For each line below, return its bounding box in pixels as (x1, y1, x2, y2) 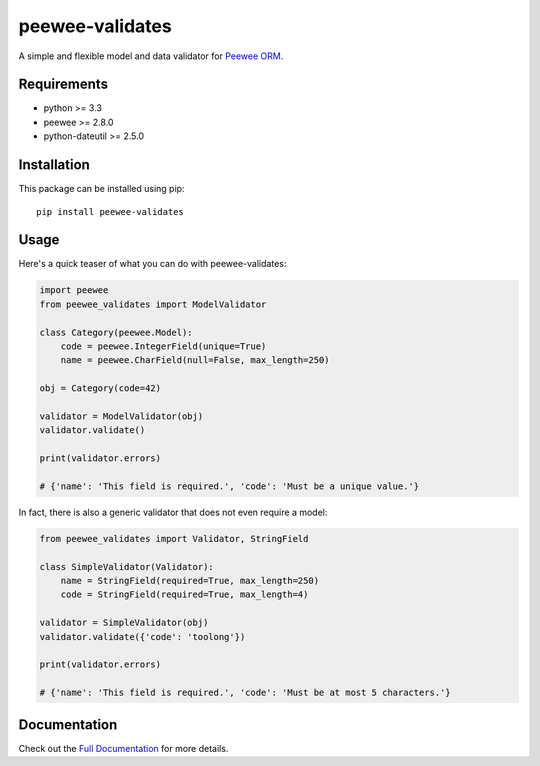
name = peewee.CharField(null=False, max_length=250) (60, 355, 330, 366)
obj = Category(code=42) (39, 383, 162, 394)
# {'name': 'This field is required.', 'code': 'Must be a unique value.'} (39, 480, 420, 492)
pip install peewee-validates (36, 206, 185, 217)
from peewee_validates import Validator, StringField (39, 533, 309, 544)
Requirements (18, 76, 109, 93)
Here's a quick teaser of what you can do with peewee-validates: (18, 258, 287, 270)
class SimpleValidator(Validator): (39, 561, 214, 572)
